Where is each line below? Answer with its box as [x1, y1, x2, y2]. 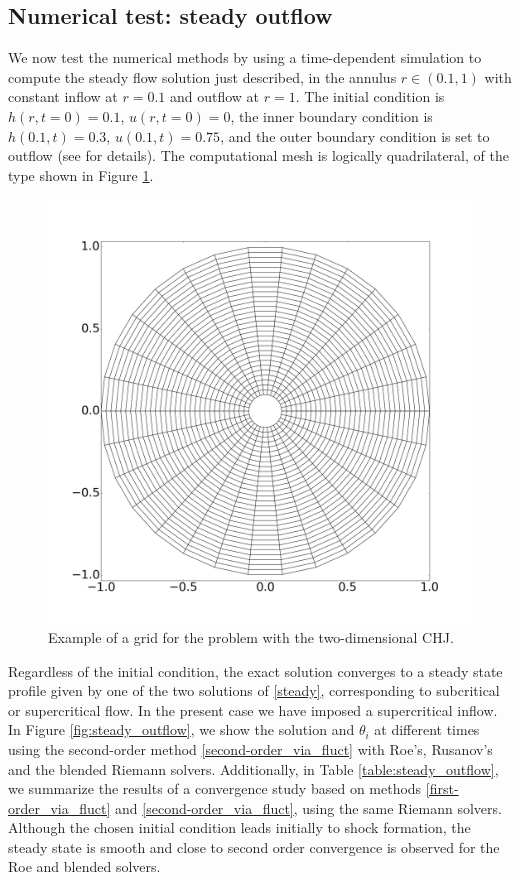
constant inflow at [8, 86, 118, 107]
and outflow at [169, 86, 260, 107]
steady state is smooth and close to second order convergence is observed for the [8, 836, 500, 857]
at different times [374, 719, 480, 740]
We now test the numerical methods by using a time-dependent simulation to [8, 47, 482, 68]
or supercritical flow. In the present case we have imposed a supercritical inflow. [8, 699, 498, 720]
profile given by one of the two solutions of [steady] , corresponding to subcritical [8, 680, 500, 701]
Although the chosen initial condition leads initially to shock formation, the [8, 817, 471, 838]
